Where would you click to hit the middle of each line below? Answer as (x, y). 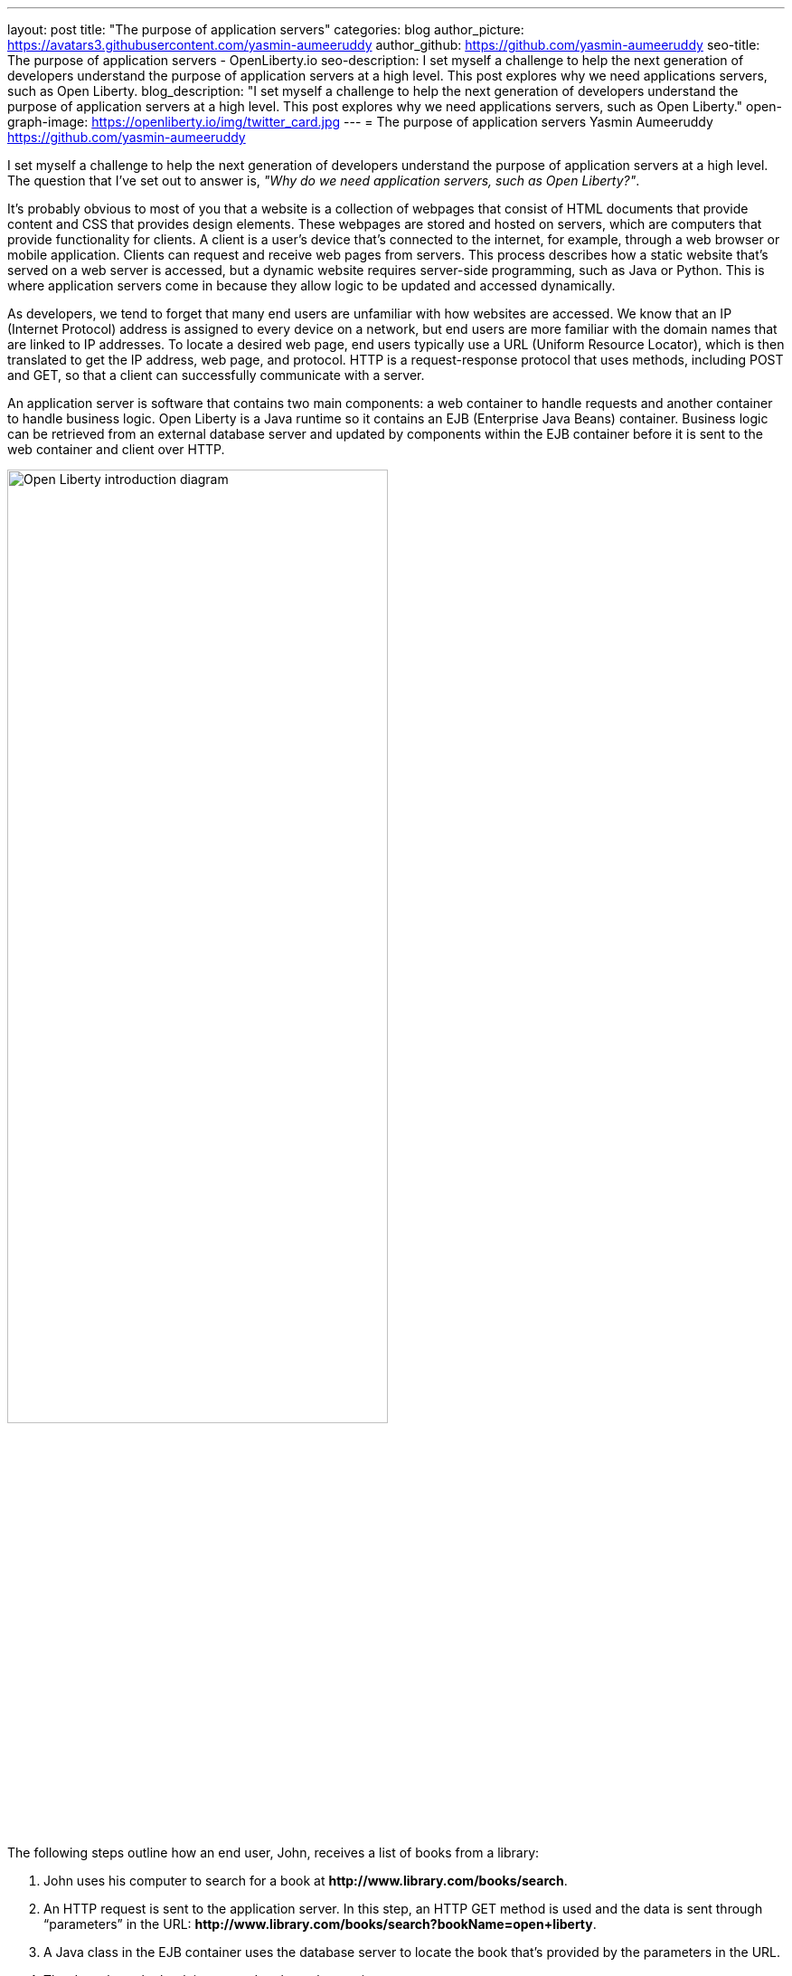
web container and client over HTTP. (116, 449)
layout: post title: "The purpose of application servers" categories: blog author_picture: (266, 29)
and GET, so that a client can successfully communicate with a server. (216, 375)
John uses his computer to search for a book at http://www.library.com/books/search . (306, 1881)
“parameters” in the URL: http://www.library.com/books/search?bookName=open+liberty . (320, 1924)
